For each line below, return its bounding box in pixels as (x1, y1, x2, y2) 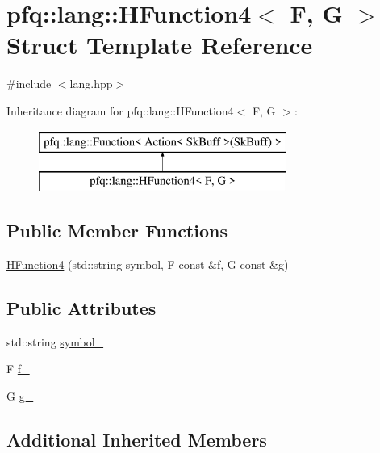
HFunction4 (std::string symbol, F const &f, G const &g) (6, 255, 289, 272)
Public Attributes (6, 295, 157, 320)
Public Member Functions (6, 218, 228, 243)
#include (6, 75, 52, 92)
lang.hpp (69, 75, 113, 92)
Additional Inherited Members (6, 426, 267, 451)
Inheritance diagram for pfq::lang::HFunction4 (6, 102, 234, 119)
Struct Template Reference (6, 28, 313, 61)
